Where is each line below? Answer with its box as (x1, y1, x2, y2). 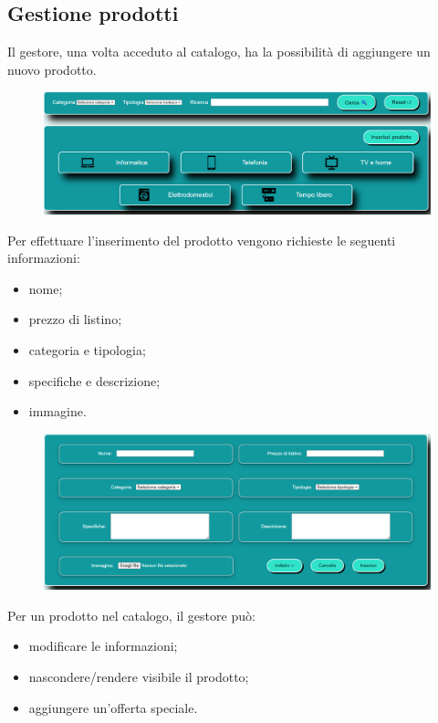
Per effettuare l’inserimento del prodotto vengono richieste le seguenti (7, 230, 396, 249)
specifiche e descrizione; (28, 371, 161, 390)
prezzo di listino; (28, 309, 122, 329)
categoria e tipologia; (28, 341, 146, 360)
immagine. (28, 402, 87, 421)
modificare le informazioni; (28, 636, 178, 655)
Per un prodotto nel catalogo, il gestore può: (7, 605, 255, 624)
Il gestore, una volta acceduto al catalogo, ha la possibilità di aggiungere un (7, 42, 431, 61)
